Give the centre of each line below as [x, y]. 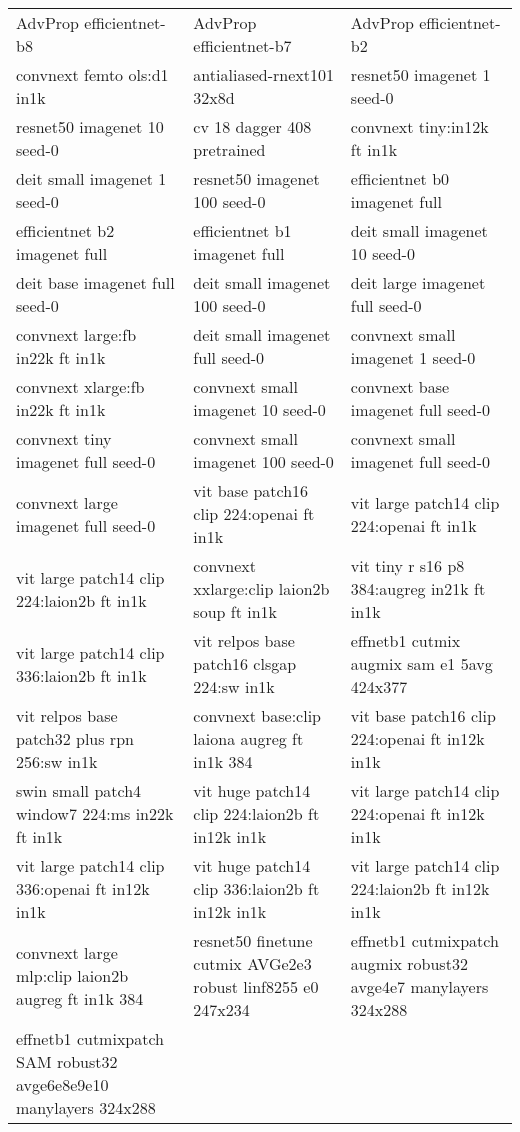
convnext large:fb [76, 334]
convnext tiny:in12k [419, 126]
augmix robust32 [409, 963]
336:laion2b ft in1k [81, 675]
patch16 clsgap [245, 663]
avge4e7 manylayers [419, 986]
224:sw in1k [234, 686]
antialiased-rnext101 [263, 74]
